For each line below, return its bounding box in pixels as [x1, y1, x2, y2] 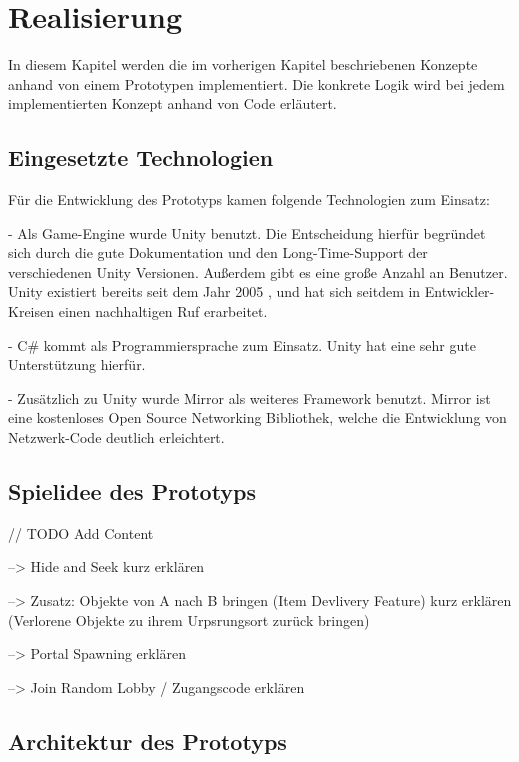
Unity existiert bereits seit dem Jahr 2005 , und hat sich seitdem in [8, 281, 421, 302]
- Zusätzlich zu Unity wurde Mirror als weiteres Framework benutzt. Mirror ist [8, 387, 491, 408]
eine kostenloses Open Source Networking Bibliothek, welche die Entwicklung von [8, 407, 507, 428]
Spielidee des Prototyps [8, 476, 257, 507]
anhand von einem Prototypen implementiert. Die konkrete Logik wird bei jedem [8, 73, 505, 94]
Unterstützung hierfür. [8, 354, 146, 375]
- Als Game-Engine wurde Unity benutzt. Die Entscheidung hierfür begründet [8, 222, 486, 243]
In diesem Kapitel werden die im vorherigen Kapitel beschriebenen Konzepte [8, 54, 478, 75]
